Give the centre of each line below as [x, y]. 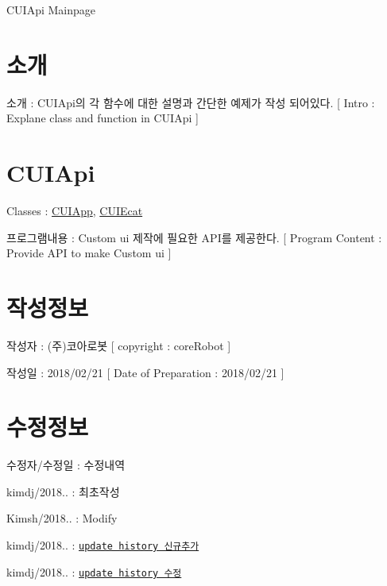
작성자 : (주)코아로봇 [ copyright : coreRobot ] [119, 345]
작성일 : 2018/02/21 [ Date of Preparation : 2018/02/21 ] [145, 372]
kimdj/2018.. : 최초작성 [63, 491]
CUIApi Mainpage [51, 10]
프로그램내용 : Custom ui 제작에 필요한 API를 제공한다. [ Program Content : [194, 237]
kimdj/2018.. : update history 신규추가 [103, 545]
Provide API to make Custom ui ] [89, 253]
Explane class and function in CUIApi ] [103, 118]
